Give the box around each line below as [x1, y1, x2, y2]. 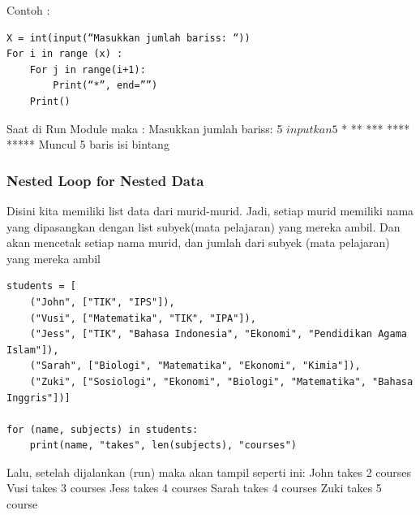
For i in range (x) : [6, 48, 123, 60]
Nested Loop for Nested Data [6, 170, 204, 190]
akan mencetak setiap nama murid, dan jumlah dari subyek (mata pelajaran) [6, 234, 390, 251]
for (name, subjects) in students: [6, 423, 199, 435]
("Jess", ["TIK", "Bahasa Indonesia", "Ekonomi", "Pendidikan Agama [29, 328, 407, 340]
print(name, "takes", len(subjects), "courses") [29, 439, 297, 452]
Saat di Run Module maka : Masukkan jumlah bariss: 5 [6, 119, 283, 136]
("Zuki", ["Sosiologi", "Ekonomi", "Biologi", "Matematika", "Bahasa [29, 375, 414, 387]
